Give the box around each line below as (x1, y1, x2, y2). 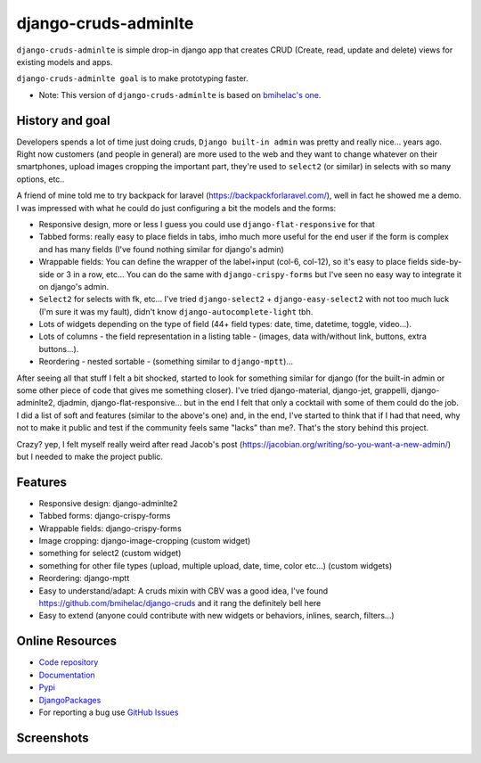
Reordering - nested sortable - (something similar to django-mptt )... (38, 357, 294, 367)
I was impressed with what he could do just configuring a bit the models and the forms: (16, 202, 337, 213)
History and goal (16, 112, 110, 128)
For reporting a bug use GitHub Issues (38, 707, 179, 718)
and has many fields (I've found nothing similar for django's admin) (38, 243, 284, 254)
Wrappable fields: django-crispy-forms (38, 522, 182, 534)
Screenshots (16, 730, 89, 745)
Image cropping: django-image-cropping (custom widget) (38, 536, 251, 546)
